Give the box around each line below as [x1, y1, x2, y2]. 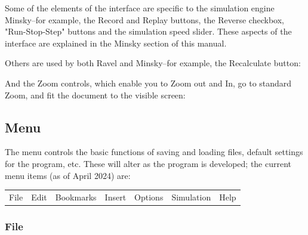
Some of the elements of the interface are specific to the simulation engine [5, 2, 275, 14]
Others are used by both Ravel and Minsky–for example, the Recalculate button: [5, 57, 301, 69]
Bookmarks [55, 190, 97, 203]
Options [134, 190, 164, 203]
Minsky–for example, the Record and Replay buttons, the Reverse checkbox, [5, 13, 284, 26]
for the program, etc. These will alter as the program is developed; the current [5, 157, 292, 169]
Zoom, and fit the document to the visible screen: [5, 88, 186, 101]
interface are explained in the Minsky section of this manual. [5, 36, 227, 49]
